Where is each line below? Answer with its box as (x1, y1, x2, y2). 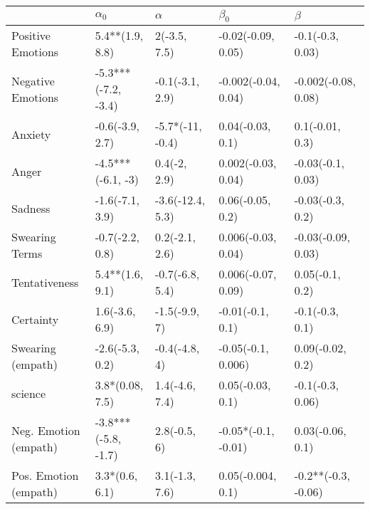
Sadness (11, 199, 51, 216)
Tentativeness (11, 273, 79, 290)
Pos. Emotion (11, 467, 79, 484)
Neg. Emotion (11, 421, 80, 439)
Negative (11, 72, 55, 89)
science (11, 384, 46, 402)
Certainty (11, 310, 59, 327)
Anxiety (11, 125, 51, 142)
